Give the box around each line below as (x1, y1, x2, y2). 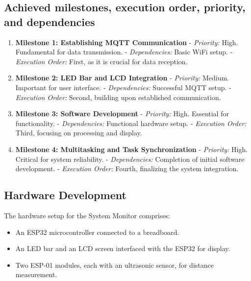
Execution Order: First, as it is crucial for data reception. (15, 56, 188, 66)
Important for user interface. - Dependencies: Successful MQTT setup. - (15, 82, 231, 92)
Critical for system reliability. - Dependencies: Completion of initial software (15, 153, 245, 164)
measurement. (15, 269, 57, 280)
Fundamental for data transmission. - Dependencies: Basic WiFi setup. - (15, 47, 233, 57)
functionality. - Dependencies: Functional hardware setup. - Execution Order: (15, 118, 247, 128)
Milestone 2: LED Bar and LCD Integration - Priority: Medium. (15, 73, 229, 83)
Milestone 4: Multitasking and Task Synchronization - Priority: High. (15, 144, 248, 154)
